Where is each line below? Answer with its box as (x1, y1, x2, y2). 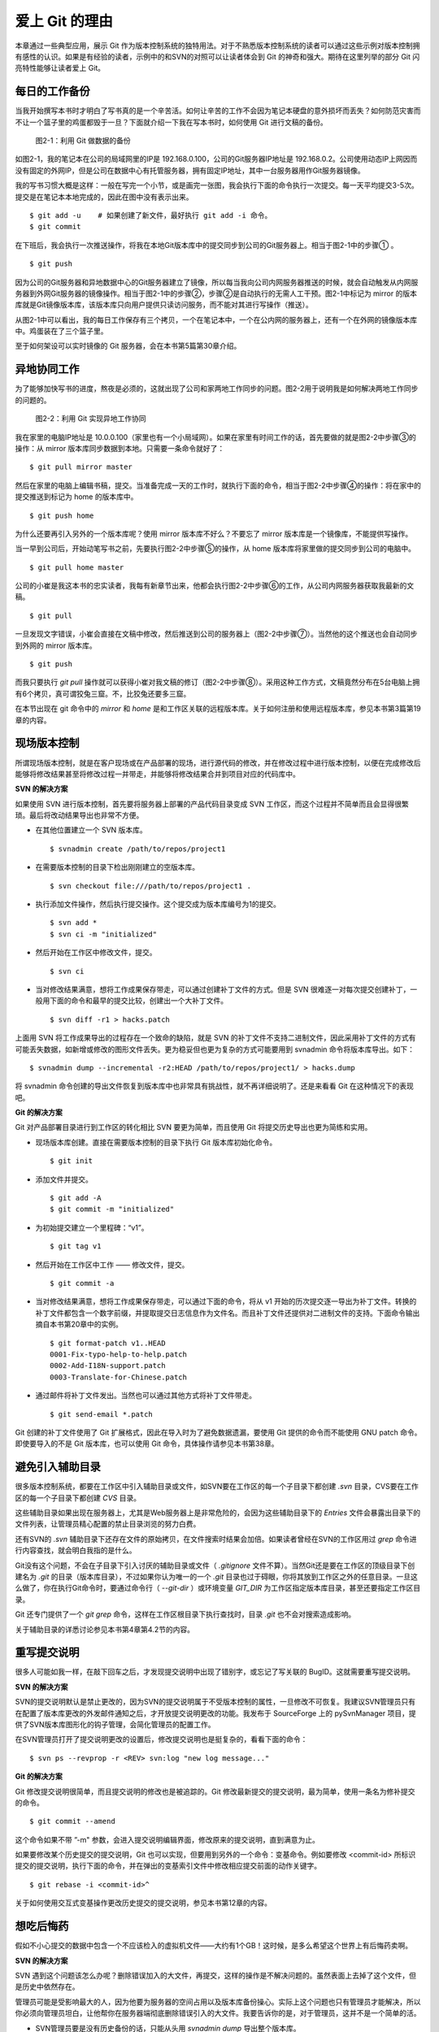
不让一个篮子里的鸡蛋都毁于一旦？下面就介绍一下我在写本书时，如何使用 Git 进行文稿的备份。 (15, 117, 328, 127)
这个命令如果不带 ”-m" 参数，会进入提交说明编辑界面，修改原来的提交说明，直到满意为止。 (15, 1834, 320, 1844)
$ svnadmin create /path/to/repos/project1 (50, 844, 226, 853)
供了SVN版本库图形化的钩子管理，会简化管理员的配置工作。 (15, 1719, 215, 1729)
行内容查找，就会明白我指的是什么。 (15, 1545, 137, 1556)
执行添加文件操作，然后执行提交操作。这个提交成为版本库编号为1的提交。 (35, 899, 280, 910)
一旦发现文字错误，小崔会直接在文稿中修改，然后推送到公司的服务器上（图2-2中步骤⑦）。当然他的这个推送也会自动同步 (15, 629, 418, 639)
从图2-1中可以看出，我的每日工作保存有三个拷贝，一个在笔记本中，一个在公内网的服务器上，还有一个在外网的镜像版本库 (15, 315, 418, 324)
